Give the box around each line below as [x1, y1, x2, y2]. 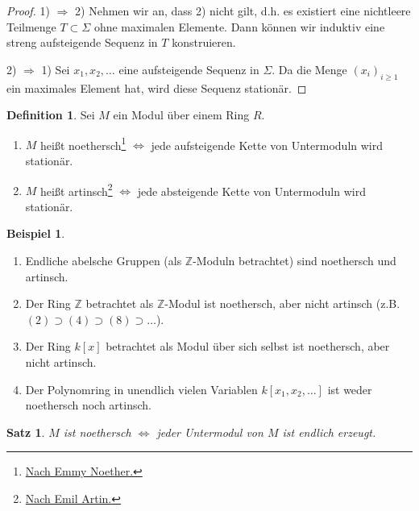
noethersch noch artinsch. [25, 397, 151, 413]
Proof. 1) [6, 2, 50, 19]
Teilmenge [6, 18, 56, 35]
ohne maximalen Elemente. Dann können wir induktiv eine [93, 18, 385, 35]
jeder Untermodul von [156, 423, 263, 440]
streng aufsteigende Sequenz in [6, 34, 158, 51]
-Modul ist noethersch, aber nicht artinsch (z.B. [164, 295, 400, 312]
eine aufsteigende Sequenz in [118, 60, 259, 77]
